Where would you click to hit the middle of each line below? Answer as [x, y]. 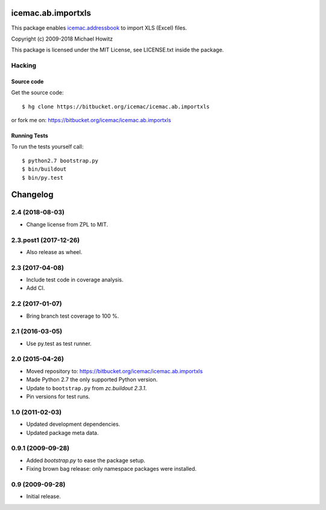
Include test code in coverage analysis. [75, 280]
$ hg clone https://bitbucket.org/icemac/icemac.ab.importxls [116, 106]
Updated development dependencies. [73, 424]
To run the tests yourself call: [47, 147]
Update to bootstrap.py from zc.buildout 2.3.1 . [87, 388]
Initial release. [43, 497]
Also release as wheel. [54, 252]
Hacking [24, 65]
